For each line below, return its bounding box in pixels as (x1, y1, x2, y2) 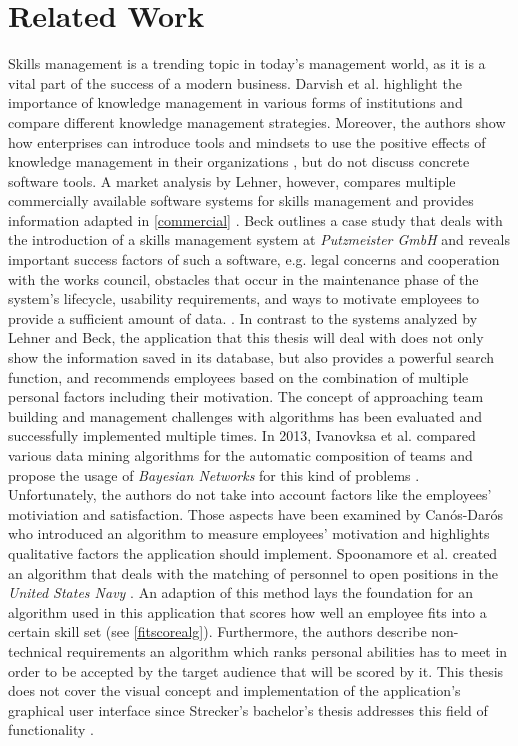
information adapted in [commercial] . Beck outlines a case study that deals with (8, 209, 503, 230)
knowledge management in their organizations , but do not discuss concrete (8, 151, 470, 172)
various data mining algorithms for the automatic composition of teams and (8, 445, 473, 465)
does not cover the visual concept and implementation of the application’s (8, 680, 461, 701)
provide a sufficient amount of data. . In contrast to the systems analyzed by (8, 307, 478, 328)
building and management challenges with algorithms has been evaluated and (8, 405, 482, 426)
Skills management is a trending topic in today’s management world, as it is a (8, 53, 486, 74)
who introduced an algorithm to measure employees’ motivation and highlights (8, 523, 490, 544)
